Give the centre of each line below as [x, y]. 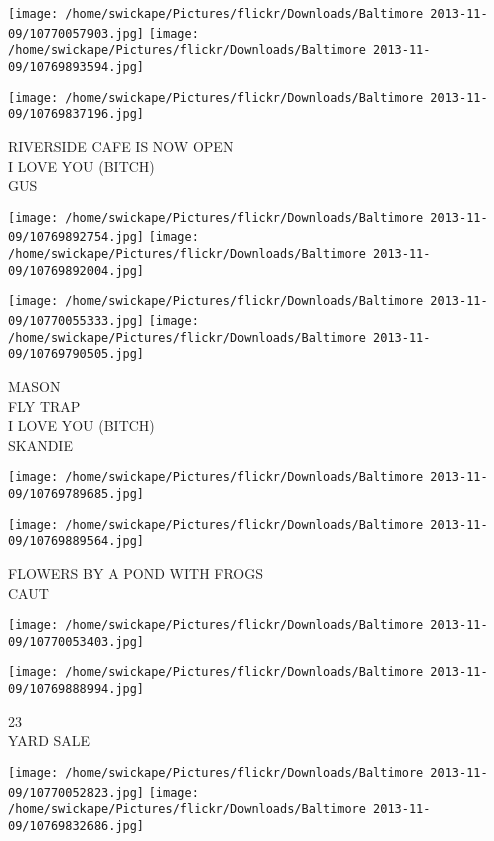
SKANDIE [40, 444]
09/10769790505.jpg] [76, 354]
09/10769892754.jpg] [76, 237]
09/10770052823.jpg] [76, 792]
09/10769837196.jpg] [76, 114]
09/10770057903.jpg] [76, 33]
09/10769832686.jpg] [76, 825]
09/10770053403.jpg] [76, 641]
